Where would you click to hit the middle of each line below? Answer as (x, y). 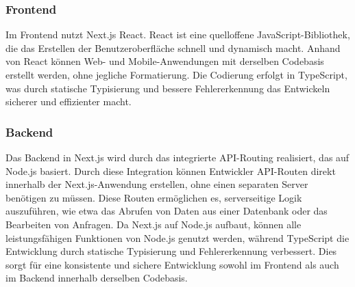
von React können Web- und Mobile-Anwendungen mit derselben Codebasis (165, 61)
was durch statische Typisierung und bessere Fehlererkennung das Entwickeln (168, 88)
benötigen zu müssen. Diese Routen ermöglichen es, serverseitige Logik (154, 197)
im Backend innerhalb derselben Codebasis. (97, 278)
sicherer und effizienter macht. (69, 101)
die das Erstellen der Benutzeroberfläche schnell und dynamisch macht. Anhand (173, 47)
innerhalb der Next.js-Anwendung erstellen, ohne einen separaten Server (157, 184)
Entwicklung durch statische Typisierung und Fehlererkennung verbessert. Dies (171, 251)
